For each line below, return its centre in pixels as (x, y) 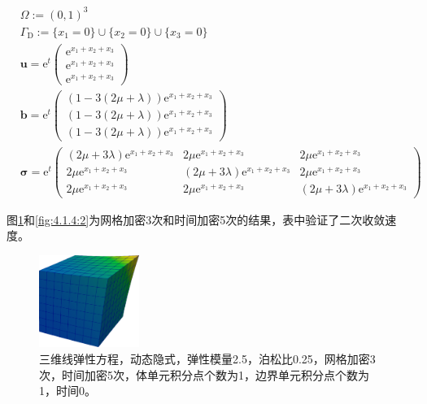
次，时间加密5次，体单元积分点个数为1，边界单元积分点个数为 (204, 374)
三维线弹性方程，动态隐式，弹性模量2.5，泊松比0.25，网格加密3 (207, 359)
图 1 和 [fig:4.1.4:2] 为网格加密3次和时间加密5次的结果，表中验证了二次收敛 (196, 219)
